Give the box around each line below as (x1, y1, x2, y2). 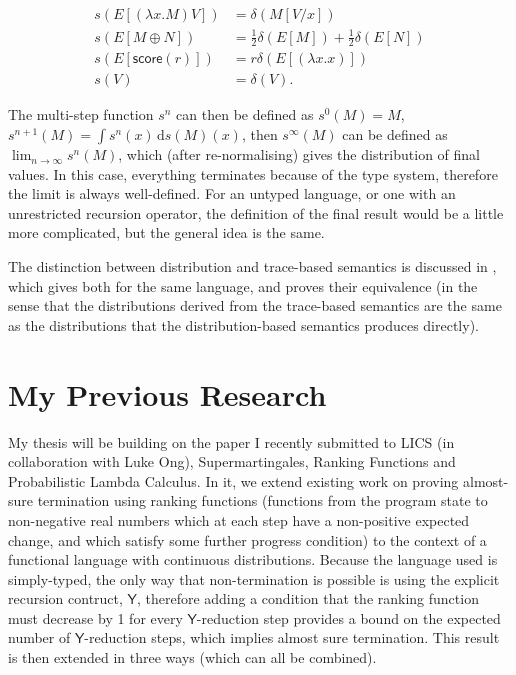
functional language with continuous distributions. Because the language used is (8, 549, 498, 570)
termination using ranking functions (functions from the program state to (37, 490, 488, 511)
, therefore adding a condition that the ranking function (136, 588, 479, 609)
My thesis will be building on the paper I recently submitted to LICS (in (8, 431, 455, 452)
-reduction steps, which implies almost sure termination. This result (84, 627, 500, 648)
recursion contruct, (8, 588, 123, 609)
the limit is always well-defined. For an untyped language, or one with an (8, 183, 456, 204)
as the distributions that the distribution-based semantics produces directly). (8, 314, 479, 335)
